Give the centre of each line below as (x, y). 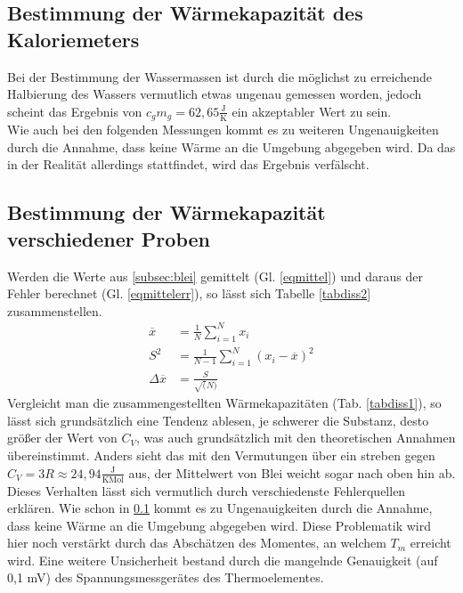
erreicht (431, 543)
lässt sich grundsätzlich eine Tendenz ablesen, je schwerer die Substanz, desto (218, 420)
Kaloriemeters (73, 39)
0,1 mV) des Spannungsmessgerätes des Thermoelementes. (166, 577)
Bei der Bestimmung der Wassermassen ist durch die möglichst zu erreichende (220, 76)
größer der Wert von (62, 438)
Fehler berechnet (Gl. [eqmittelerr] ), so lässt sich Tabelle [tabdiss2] (189, 293)
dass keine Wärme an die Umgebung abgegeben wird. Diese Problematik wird (219, 525)
